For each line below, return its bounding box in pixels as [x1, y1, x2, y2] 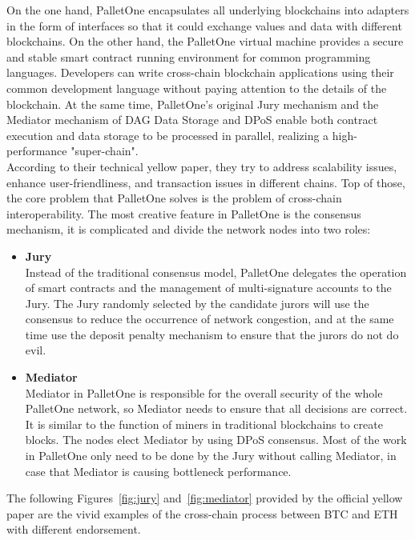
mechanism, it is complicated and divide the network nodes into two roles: [6, 221, 371, 238]
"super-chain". [71, 142, 139, 159]
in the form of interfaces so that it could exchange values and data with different [6, 17, 402, 34]
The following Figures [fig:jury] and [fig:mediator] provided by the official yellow [6, 490, 403, 506]
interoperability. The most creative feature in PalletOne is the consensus [6, 205, 361, 222]
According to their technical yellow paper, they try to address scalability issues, [6, 158, 397, 174]
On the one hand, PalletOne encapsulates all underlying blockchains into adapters [6, 2, 409, 18]
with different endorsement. [6, 521, 141, 538]
